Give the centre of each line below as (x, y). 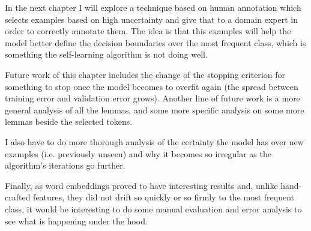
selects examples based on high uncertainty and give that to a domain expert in (152, 19)
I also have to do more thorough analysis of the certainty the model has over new (154, 141)
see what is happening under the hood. (76, 220)
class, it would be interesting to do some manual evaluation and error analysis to (153, 208)
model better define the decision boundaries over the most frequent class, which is (155, 42)
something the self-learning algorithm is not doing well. (106, 54)
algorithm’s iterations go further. (65, 165)
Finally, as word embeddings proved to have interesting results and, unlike (141, 185)
